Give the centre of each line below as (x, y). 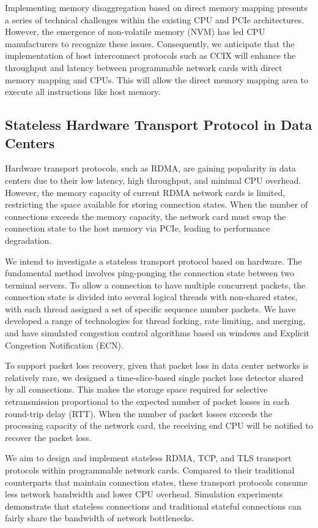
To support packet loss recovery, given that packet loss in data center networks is (157, 365)
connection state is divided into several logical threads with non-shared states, (151, 297)
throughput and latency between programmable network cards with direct (144, 67)
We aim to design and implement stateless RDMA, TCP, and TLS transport (148, 458)
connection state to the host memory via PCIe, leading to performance (138, 228)
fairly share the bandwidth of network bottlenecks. (100, 518)
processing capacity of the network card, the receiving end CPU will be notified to (159, 425)
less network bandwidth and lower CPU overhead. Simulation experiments (144, 494)
